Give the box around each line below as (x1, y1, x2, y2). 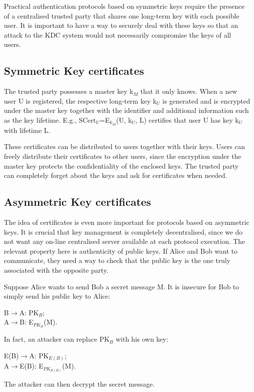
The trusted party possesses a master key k (4, 86, 133, 96)
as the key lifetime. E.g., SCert (4, 114, 96, 125)
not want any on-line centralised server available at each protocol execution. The (4, 236, 245, 246)
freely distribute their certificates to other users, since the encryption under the (4, 151, 241, 161)
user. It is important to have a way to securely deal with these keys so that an (4, 20, 238, 30)
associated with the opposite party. (4, 264, 108, 275)
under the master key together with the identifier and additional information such (4, 105, 249, 115)
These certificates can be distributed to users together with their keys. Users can (4, 141, 245, 152)
